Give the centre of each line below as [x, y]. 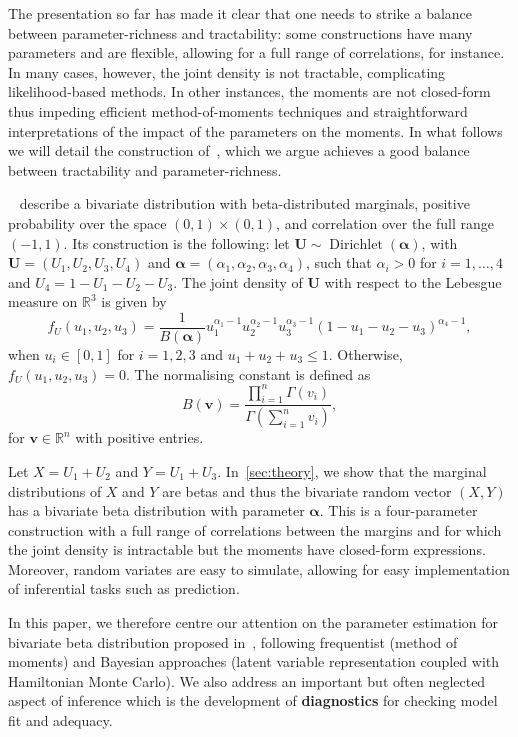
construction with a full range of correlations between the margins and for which [255, 529]
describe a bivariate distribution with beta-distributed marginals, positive [244, 203]
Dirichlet [356, 244]
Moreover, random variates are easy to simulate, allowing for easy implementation [259, 568]
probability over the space [87, 222]
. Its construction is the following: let [176, 242]
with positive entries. [139, 437]
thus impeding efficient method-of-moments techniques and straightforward [238, 110]
